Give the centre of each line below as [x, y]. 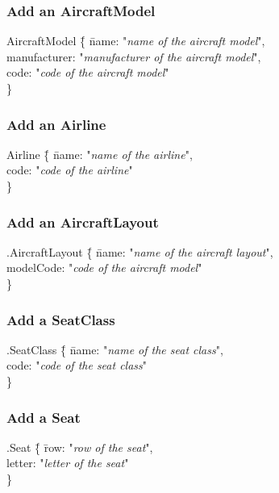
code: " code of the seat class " [77, 365]
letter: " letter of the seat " [68, 463]
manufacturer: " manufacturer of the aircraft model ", [134, 56]
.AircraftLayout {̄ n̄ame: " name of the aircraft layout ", [140, 251]
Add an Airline [56, 124]
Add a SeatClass [61, 319]
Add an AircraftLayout [83, 221]
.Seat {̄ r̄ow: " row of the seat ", [80, 447]
